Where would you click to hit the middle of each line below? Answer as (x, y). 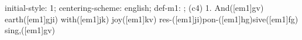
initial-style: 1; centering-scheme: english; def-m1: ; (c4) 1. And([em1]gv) (134, 7)
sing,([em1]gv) (30, 30)
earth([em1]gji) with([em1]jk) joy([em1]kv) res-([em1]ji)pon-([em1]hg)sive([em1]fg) (152, 19)
